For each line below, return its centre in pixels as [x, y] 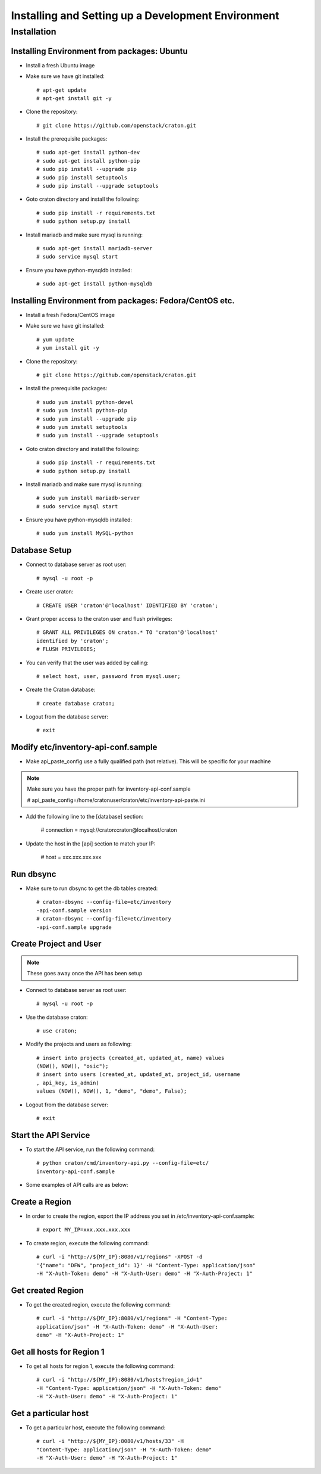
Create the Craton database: [61, 690]
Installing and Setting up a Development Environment [145, 15]
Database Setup [41, 550]
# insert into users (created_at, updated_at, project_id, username [138, 1075]
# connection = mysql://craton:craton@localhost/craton [109, 830]
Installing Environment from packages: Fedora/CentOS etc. [123, 301]
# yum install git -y [68, 348]
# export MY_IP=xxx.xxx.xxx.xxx [84, 1230]
